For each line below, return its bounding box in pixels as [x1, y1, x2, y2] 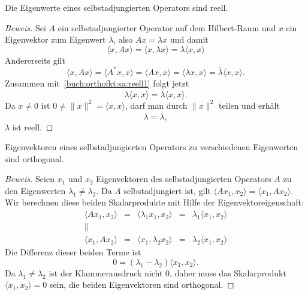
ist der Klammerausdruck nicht [49, 266, 163, 279]
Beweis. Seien [5, 172, 55, 185]
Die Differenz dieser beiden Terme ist [5, 246, 141, 258]
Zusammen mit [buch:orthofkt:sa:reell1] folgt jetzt [5, 76, 189, 89]
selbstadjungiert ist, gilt [123, 184, 211, 196]
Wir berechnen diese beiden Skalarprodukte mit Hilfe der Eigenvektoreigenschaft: [5, 196, 304, 208]
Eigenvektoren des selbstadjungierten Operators [96, 172, 271, 185]
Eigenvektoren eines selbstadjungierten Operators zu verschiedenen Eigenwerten [5, 141, 298, 153]
